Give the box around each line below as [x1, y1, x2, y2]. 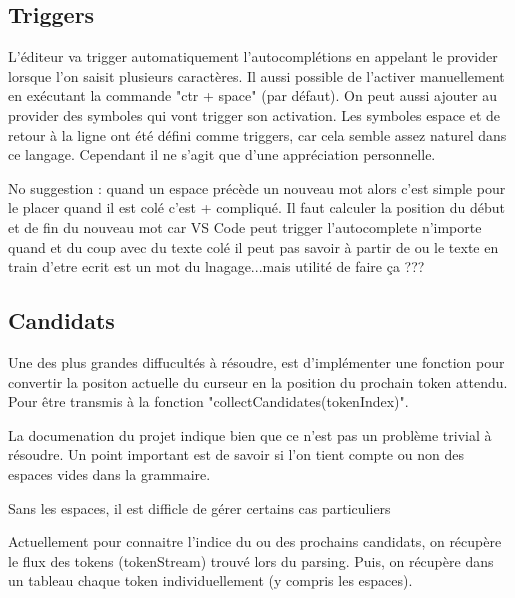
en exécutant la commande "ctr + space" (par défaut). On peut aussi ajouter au [8, 85, 498, 106]
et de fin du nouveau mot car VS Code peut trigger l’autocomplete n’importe [8, 216, 482, 237]
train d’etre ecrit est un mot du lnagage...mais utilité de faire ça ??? [8, 256, 425, 277]
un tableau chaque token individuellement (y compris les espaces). [8, 570, 413, 591]
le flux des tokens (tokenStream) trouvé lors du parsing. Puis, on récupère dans [8, 550, 494, 571]
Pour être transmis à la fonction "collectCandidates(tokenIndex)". [8, 391, 409, 412]
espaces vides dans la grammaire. [8, 463, 211, 484]
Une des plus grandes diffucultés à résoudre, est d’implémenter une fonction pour [8, 351, 505, 372]
